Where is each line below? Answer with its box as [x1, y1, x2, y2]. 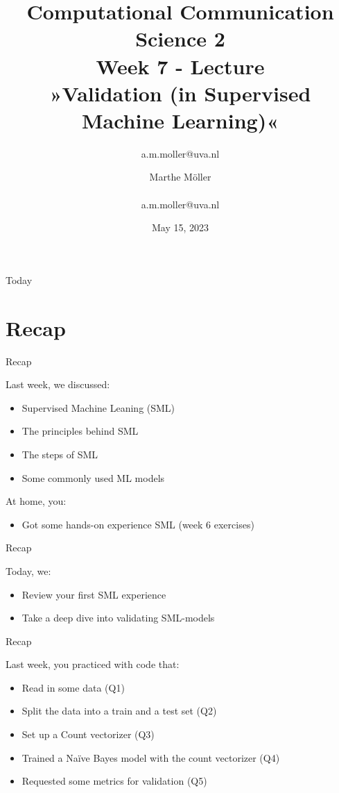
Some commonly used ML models [21, 470, 165, 485]
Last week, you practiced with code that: [6, 657, 180, 671]
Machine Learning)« [81, 106, 279, 134]
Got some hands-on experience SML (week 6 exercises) [21, 517, 254, 531]
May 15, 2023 [151, 220, 209, 235]
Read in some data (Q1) [21, 680, 125, 694]
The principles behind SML [21, 424, 139, 438]
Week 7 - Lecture [96, 51, 265, 80]
